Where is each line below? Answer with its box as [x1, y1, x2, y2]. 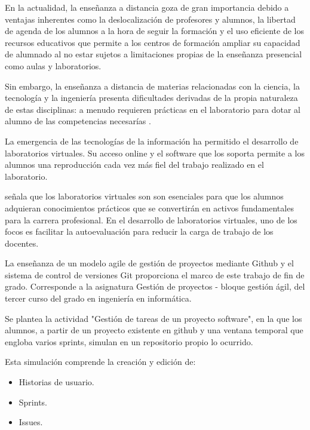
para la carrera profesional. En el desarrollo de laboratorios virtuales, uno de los [5, 213, 297, 226]
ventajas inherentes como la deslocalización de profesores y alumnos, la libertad [5, 13, 296, 25]
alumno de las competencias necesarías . [5, 115, 151, 127]
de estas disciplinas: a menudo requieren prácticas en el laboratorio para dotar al [5, 103, 300, 115]
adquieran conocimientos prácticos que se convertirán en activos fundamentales [5, 201, 294, 214]
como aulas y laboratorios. [5, 59, 102, 72]
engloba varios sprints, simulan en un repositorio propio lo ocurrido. [5, 335, 253, 348]
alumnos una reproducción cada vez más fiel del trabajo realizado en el [5, 158, 264, 171]
